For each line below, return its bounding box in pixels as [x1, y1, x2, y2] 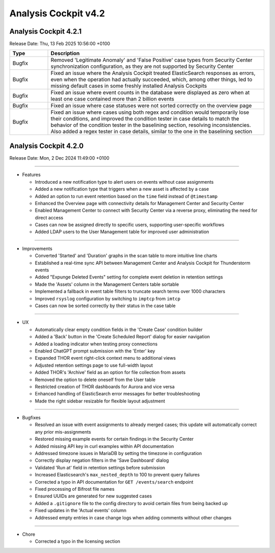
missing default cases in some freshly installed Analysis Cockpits [50, 82, 207, 89]
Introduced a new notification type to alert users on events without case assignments [35, 179, 214, 185]
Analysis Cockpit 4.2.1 [9, 27, 82, 36]
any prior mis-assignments [35, 429, 91, 435]
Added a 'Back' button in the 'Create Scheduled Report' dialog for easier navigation [35, 334, 210, 340]
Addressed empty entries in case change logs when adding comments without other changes [35, 514, 232, 520]
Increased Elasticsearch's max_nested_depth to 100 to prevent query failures [35, 472, 200, 478]
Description [50, 50, 80, 57]
